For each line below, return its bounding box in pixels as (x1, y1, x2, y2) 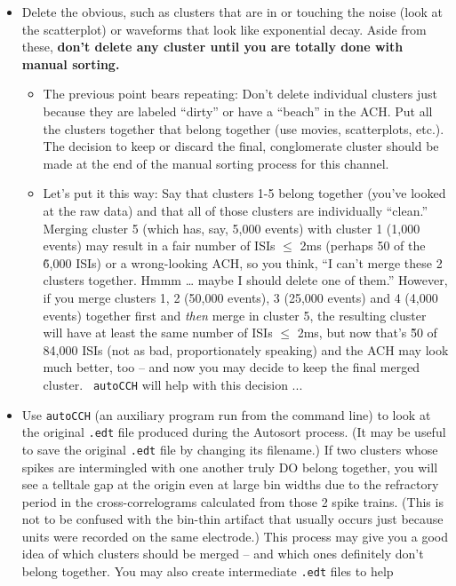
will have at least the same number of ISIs (43, 323, 273, 342)
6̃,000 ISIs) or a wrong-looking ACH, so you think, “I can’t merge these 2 (43, 253, 443, 272)
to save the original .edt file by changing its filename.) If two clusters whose (21, 439, 438, 458)
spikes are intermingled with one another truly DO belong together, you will (21, 457, 438, 476)
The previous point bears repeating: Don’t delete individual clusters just (43, 84, 437, 103)
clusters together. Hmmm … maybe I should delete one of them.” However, (43, 271, 448, 289)
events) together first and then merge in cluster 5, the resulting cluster (43, 305, 427, 324)
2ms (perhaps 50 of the (300, 236, 426, 255)
